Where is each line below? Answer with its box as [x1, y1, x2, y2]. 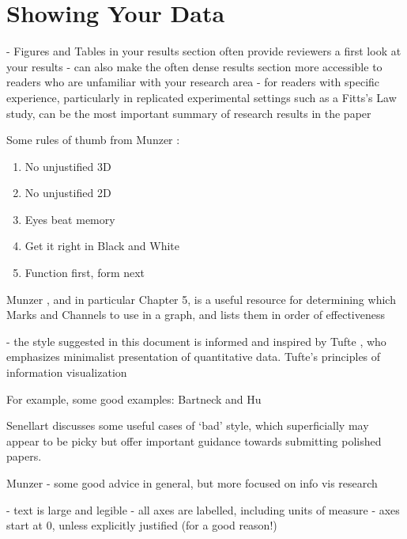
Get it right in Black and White [24, 237, 179, 254]
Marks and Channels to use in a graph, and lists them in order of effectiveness [6, 306, 386, 323]
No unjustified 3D [24, 158, 111, 174]
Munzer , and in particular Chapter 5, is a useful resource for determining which [6, 290, 396, 307]
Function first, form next [24, 264, 145, 281]
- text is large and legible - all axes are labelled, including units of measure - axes [6, 501, 400, 518]
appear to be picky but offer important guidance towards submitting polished [6, 432, 382, 449]
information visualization [6, 364, 127, 381]
